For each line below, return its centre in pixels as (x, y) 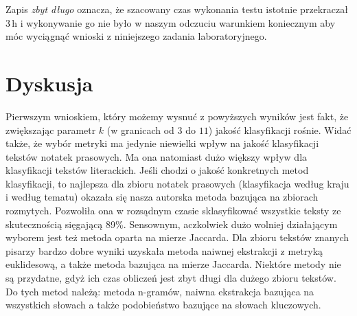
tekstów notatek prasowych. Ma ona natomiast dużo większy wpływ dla (157, 156)
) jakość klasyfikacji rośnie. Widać (280, 129)
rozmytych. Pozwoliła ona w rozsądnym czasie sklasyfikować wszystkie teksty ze (173, 211)
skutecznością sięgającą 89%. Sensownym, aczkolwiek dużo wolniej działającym (172, 224)
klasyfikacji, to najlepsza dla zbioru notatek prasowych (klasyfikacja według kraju (177, 183)
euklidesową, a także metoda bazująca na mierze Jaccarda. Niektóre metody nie (173, 264)
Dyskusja (49, 83)
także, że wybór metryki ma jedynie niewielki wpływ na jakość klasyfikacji (162, 143)
